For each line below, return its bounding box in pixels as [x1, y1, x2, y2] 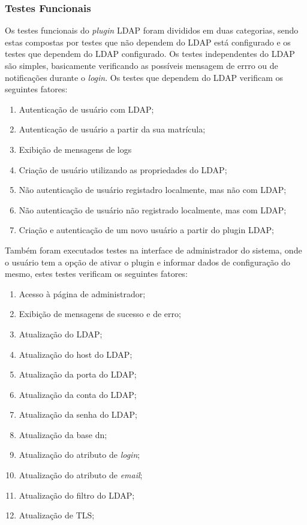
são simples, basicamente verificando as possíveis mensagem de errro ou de [5, 59, 278, 71]
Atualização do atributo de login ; [19, 448, 140, 461]
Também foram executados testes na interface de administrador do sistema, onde [5, 243, 302, 256]
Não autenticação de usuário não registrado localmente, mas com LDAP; [19, 203, 287, 216]
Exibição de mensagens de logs [19, 143, 132, 155]
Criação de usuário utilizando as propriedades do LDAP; [19, 163, 227, 176]
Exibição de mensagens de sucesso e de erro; [19, 307, 181, 320]
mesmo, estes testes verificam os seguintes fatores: [5, 267, 188, 280]
